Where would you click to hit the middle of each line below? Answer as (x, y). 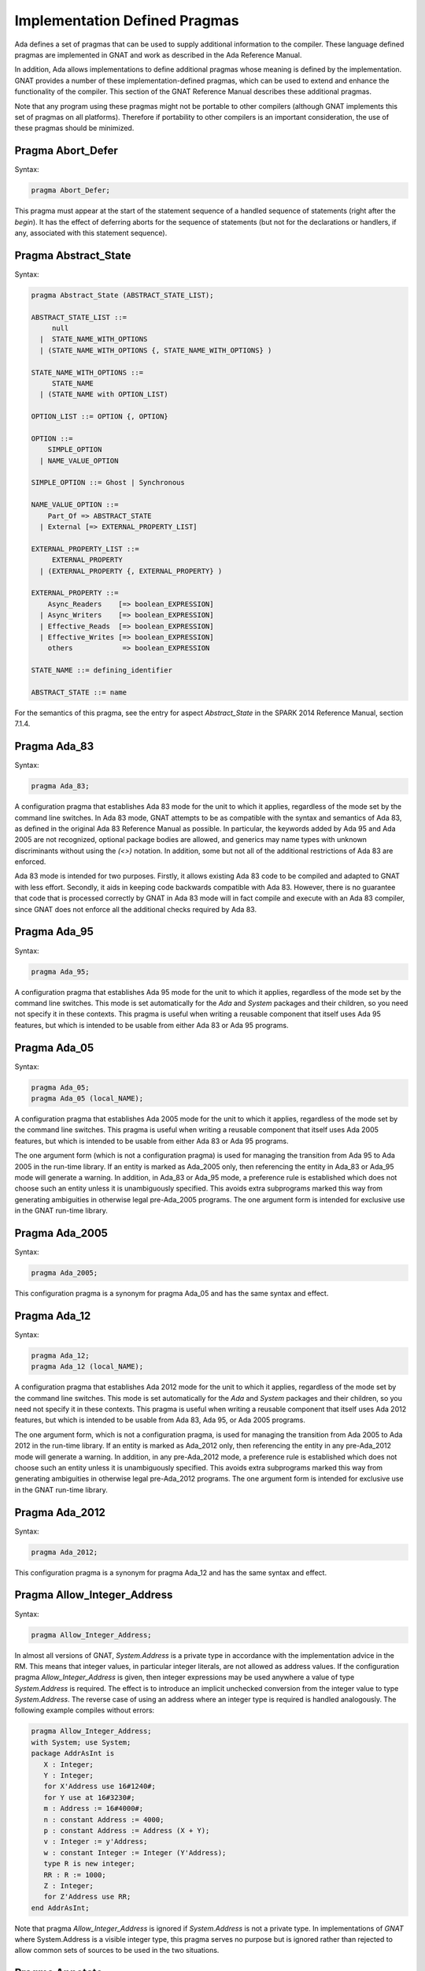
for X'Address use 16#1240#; (100, 1787)
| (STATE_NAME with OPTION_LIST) (104, 395)
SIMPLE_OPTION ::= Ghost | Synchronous (108, 483)
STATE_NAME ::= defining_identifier (102, 671)
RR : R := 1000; (75, 1875)
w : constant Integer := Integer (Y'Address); (135, 1852)
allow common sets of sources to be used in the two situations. (117, 1951)
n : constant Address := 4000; (104, 1820)
